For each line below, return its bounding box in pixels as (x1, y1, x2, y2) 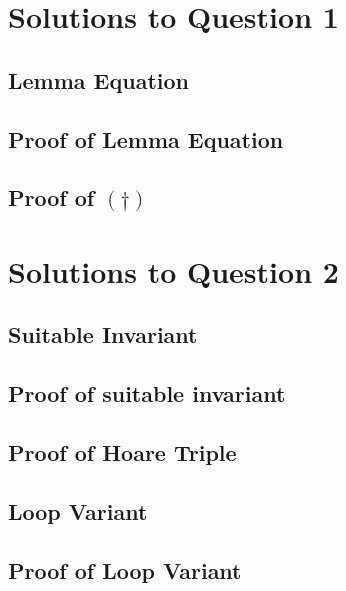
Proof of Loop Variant (8, 554, 242, 585)
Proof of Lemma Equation (8, 123, 284, 154)
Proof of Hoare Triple (8, 437, 237, 468)
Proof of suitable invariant (8, 378, 286, 409)
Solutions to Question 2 (8, 250, 339, 291)
